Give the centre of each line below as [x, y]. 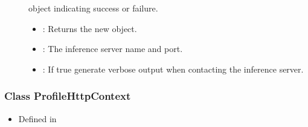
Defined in [37, 118]
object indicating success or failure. [93, 8]
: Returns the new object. [90, 28]
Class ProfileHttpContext [68, 96]
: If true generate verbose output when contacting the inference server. [173, 69]
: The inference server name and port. [113, 49]
